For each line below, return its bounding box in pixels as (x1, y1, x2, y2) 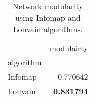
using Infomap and (15, 12, 81, 23)
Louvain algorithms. (13, 23, 83, 35)
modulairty (49, 42, 88, 53)
